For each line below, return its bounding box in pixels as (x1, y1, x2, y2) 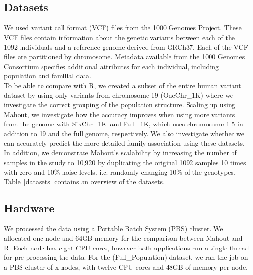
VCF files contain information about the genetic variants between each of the (4, 32, 235, 42)
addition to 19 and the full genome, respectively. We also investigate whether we (4, 128, 244, 138)
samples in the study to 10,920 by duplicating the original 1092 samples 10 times (4, 157, 246, 167)
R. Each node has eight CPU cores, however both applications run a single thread (4, 242, 249, 252)
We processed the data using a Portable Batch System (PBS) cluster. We (4, 223, 223, 233)
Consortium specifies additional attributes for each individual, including (4, 61, 219, 71)
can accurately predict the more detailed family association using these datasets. (4, 138, 245, 148)
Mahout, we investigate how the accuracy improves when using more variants (4, 109, 235, 119)
